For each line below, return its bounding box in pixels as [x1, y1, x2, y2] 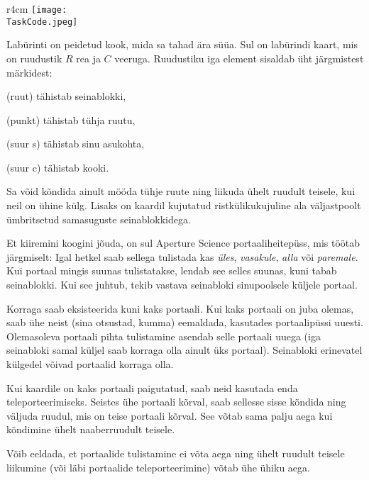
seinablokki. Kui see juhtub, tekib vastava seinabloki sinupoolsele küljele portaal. [6, 277, 358, 292]
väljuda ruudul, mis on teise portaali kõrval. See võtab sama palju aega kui [6, 408, 333, 423]
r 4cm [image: [6, 1, 67, 16]
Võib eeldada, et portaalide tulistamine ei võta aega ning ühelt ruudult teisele [6, 445, 345, 460]
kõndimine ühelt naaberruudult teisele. [6, 422, 175, 437]
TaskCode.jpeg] [6, 16, 78, 27]
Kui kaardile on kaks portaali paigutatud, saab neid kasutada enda [6, 380, 298, 395]
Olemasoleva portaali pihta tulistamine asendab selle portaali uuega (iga [6, 328, 321, 343]
